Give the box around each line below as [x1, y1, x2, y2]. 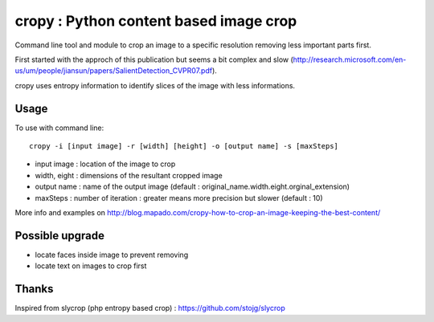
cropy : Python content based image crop [14, 12, 297, 30]
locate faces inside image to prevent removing [35, 250, 189, 259]
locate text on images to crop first [35, 261, 147, 271]
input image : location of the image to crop [35, 159, 176, 169]
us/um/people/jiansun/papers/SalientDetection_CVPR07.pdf [14, 66, 213, 75]
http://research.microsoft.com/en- [293, 55, 407, 64]
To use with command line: [14, 123, 104, 132]
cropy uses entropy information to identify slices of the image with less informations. [14, 80, 296, 90]
